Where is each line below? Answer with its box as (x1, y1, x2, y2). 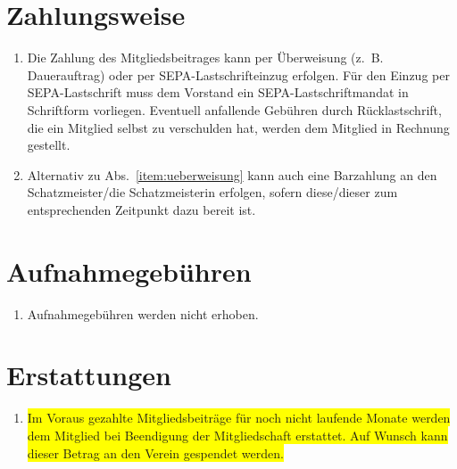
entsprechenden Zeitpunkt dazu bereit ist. (27, 200, 256, 218)
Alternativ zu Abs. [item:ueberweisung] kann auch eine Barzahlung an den (27, 165, 437, 184)
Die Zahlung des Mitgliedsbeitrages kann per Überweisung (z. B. (27, 48, 384, 67)
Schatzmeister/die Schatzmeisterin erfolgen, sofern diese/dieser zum (27, 183, 398, 202)
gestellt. (27, 136, 71, 154)
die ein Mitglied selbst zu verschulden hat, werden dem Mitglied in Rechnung (27, 118, 450, 136)
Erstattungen (6, 357, 171, 393)
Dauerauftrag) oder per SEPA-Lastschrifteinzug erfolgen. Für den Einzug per (27, 65, 450, 84)
